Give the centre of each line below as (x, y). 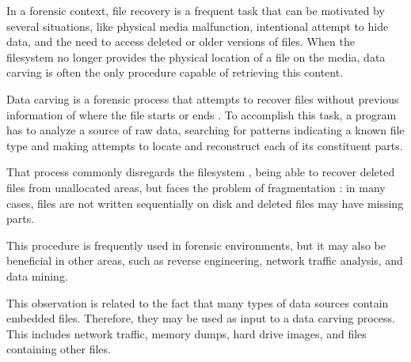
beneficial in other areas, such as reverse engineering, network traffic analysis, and (205, 260)
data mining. (37, 275)
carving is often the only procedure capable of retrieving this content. (175, 72)
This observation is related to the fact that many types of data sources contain (198, 302)
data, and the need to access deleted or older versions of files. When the (181, 41)
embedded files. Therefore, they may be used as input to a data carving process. (201, 318)
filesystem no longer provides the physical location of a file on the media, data (196, 57)
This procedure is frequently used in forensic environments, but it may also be (196, 245)
